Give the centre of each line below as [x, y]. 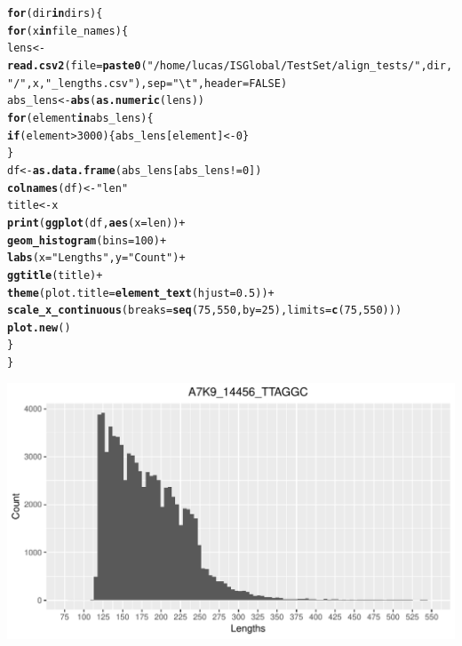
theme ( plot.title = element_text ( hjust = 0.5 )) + [141, 293]
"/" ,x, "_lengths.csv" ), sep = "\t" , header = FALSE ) [147, 83]
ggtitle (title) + [55, 275]
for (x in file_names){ [68, 31]
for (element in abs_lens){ [80, 118]
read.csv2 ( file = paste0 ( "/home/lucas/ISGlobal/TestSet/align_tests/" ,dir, [230, 65]
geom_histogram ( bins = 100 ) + [87, 240]
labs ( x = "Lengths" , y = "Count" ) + [96, 258]
